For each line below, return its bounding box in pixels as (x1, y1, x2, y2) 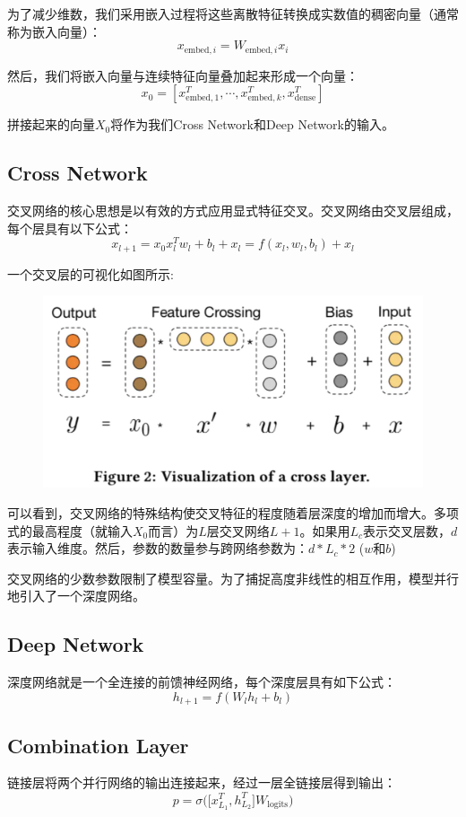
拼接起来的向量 (7, 115, 95, 134)
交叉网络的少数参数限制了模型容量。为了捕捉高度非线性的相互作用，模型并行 (7, 568, 459, 587)
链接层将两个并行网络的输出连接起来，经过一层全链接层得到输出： (7, 773, 396, 792)
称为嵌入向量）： (7, 22, 101, 40)
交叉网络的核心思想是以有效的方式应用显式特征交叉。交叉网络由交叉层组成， (7, 201, 459, 220)
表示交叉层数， (363, 521, 452, 540)
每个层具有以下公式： (7, 218, 133, 237)
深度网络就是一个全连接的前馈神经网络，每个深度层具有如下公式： (7, 672, 396, 691)
